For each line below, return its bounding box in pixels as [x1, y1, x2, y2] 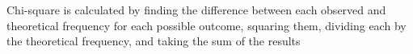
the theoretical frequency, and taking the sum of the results [6, 33, 301, 49]
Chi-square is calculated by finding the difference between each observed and [6, 2, 386, 17]
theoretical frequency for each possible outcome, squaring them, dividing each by [6, 17, 407, 33]
